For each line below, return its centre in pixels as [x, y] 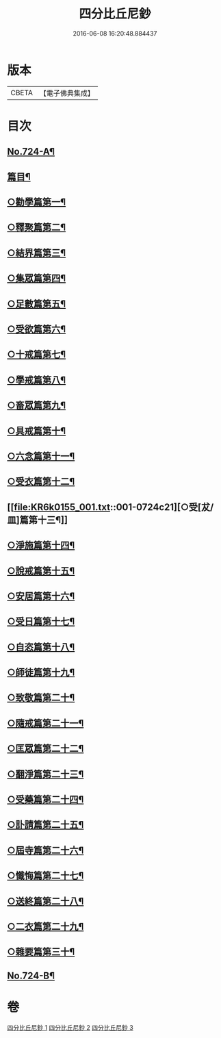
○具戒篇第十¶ [37, 431]
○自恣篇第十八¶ [41, 647]
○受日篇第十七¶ [41, 621]
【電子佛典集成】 [67, 93]
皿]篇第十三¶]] [38, 520]
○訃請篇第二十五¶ [45, 825]
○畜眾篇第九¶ [37, 406]
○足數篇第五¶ [37, 304]
